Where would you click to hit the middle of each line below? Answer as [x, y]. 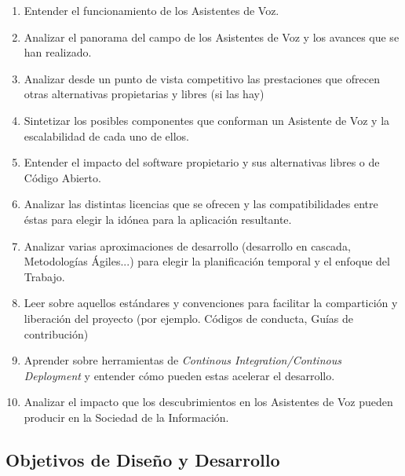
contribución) [56, 333]
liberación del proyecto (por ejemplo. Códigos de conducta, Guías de [189, 318]
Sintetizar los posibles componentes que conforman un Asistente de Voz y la [207, 120]
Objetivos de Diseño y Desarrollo [143, 459]
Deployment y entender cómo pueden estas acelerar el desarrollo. [179, 375]
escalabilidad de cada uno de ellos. [106, 135]
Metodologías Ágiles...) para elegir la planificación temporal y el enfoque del [207, 261]
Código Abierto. [62, 177]
